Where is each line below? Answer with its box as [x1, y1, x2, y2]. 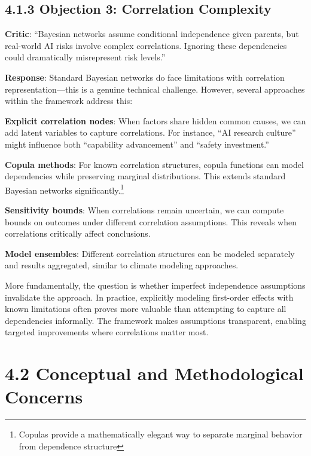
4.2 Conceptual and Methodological [5, 361, 304, 385]
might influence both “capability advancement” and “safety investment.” [5, 137, 269, 150]
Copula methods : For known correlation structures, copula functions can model [5, 158, 304, 170]
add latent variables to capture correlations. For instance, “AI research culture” [5, 126, 296, 139]
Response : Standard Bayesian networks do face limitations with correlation [5, 71, 285, 83]
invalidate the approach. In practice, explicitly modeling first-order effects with [5, 290, 294, 303]
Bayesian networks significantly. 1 [5, 182, 124, 196]
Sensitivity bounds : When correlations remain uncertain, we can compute [5, 203, 284, 216]
